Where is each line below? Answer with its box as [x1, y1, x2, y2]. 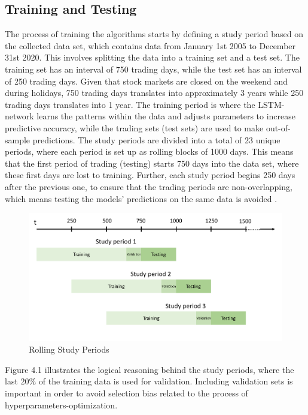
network [5, 110, 34, 122]
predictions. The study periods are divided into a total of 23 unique [32, 133, 280, 146]
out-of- [266, 121, 291, 134]
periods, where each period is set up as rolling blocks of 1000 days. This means [5, 145, 294, 158]
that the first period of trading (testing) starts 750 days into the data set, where [5, 157, 299, 169]
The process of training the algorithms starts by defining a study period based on [5, 28, 303, 40]
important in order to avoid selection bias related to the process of [5, 386, 248, 399]
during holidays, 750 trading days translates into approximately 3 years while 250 [5, 86, 304, 99]
